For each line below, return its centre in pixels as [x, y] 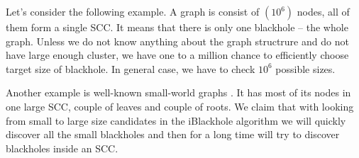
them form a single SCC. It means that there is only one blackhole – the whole [177, 27]
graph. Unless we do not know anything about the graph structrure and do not [177, 41]
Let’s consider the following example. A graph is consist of [133, 11]
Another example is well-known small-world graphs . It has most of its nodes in [178, 92]
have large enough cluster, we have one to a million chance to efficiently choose [177, 55]
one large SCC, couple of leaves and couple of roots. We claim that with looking [180, 106]
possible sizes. [305, 68]
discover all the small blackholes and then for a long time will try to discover [173, 134]
